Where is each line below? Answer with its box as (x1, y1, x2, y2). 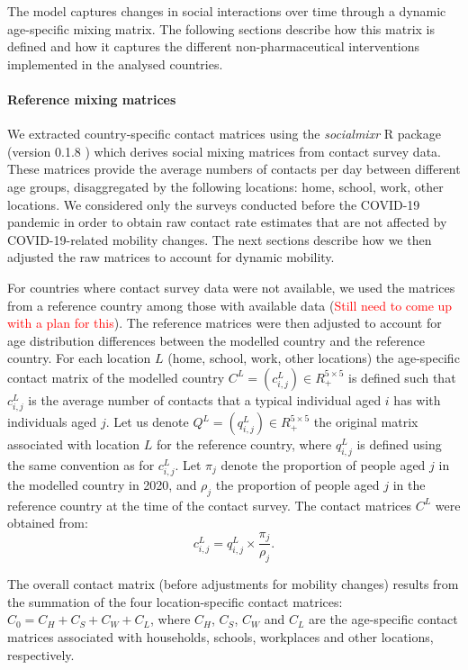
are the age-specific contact (309, 610, 458, 629)
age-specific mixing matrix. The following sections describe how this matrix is (7, 19, 435, 38)
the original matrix (313, 412, 418, 431)
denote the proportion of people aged (220, 455, 426, 474)
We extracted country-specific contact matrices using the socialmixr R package (7, 124, 441, 143)
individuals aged (7, 412, 97, 431)
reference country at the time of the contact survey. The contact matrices (7, 495, 412, 514)
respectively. (7, 645, 75, 664)
